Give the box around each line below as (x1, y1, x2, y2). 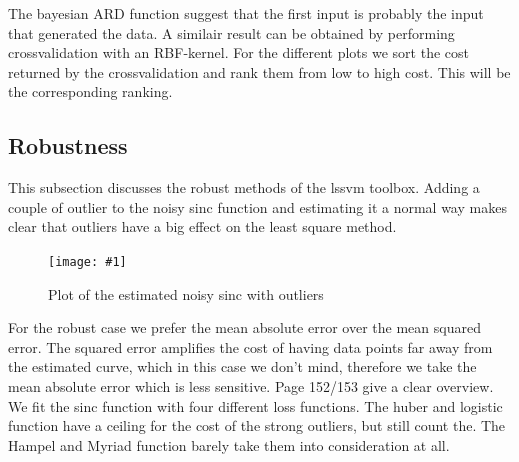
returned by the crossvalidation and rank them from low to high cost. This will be (8, 61, 511, 82)
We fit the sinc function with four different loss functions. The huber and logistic (8, 395, 503, 416)
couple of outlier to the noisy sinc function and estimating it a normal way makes (8, 196, 507, 217)
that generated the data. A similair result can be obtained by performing (8, 22, 455, 43)
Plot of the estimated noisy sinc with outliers (48, 283, 324, 304)
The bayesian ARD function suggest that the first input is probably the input (8, 3, 484, 23)
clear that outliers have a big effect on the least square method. (8, 216, 397, 237)
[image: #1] (48, 254, 127, 269)
